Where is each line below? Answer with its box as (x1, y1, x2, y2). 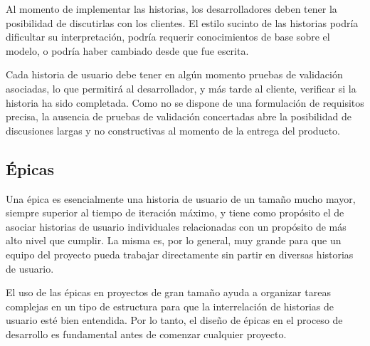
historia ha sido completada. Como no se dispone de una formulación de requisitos (6, 95, 364, 110)
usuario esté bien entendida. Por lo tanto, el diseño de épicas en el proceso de (6, 313, 343, 327)
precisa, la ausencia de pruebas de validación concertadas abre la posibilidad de (6, 109, 351, 124)
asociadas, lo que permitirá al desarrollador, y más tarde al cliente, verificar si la (6, 80, 356, 95)
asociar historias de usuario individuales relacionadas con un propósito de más (6, 219, 347, 234)
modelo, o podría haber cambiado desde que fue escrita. (6, 43, 249, 58)
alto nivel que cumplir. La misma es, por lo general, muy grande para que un (6, 233, 342, 248)
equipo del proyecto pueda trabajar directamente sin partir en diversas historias (6, 246, 354, 261)
